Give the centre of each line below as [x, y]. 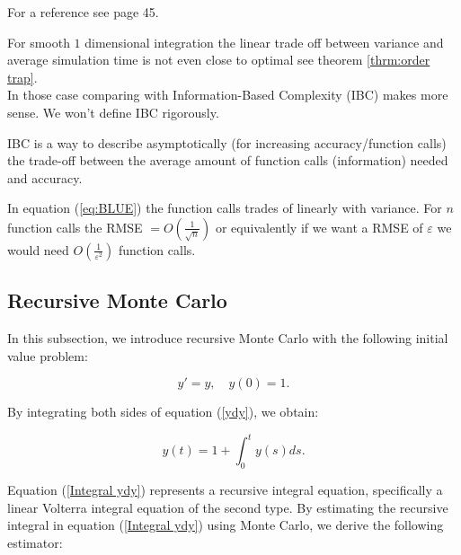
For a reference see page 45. [83, 12]
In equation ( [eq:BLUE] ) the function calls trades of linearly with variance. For [225, 208]
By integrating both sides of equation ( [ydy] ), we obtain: [163, 412]
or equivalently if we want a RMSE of [319, 227]
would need [38, 249]
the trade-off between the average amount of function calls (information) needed [228, 160]
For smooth [39, 42]
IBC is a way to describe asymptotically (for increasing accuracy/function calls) [227, 142]
